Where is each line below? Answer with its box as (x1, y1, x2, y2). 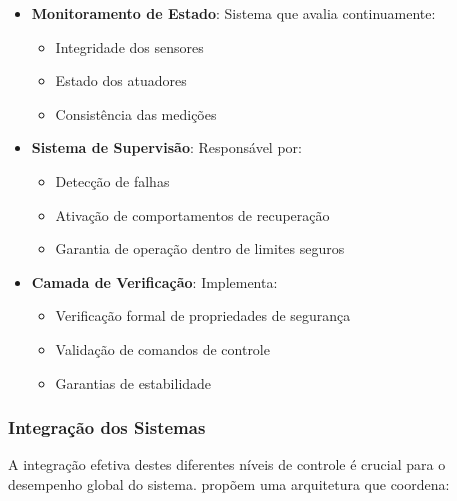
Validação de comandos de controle (55, 338, 270, 359)
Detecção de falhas (55, 170, 170, 191)
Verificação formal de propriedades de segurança (55, 305, 351, 326)
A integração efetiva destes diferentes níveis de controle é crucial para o (8, 454, 446, 475)
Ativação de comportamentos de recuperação (55, 204, 330, 225)
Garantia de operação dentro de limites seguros (55, 238, 345, 259)
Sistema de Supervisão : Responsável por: (31, 137, 302, 158)
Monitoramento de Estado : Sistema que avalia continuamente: (31, 3, 436, 23)
